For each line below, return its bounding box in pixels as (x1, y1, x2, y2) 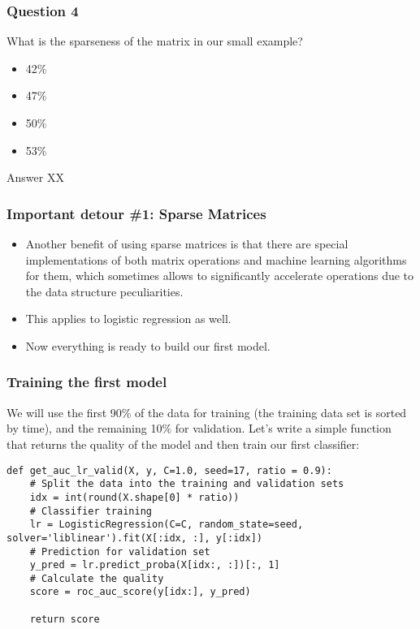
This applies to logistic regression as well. (25, 310, 232, 327)
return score (29, 613, 100, 625)
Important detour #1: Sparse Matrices (6, 203, 266, 223)
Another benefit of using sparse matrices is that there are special (25, 235, 349, 252)
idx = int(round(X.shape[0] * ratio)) (29, 491, 240, 503)
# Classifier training (29, 505, 152, 517)
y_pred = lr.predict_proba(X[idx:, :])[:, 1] (29, 559, 280, 571)
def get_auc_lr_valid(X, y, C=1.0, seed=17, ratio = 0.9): (6, 464, 332, 476)
